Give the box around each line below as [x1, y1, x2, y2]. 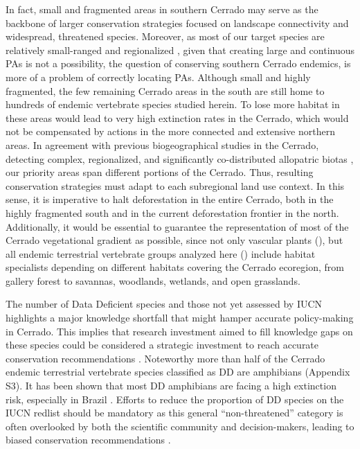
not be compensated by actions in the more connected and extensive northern [6, 124, 335, 139]
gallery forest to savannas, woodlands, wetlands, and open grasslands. [6, 273, 300, 288]
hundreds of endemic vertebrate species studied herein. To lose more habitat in [6, 97, 340, 112]
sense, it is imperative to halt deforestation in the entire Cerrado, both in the [6, 192, 334, 206]
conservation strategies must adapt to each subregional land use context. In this [6, 178, 345, 193]
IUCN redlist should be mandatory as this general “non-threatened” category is [6, 405, 343, 420]
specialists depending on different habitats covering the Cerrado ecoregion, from [6, 260, 344, 274]
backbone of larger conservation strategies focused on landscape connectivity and [6, 15, 349, 30]
